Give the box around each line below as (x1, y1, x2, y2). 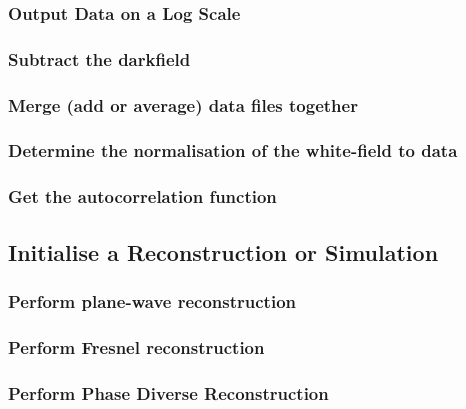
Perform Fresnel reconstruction (8, 334, 265, 359)
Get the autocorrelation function (8, 184, 277, 209)
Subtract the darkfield (8, 46, 191, 71)
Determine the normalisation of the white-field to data (8, 138, 458, 163)
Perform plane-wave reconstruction (8, 288, 296, 313)
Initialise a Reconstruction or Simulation (8, 236, 439, 267)
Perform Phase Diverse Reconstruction (8, 380, 329, 405)
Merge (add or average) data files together (8, 92, 358, 117)
